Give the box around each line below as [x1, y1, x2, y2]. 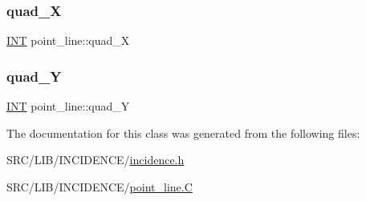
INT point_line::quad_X [6, 32, 130, 49]
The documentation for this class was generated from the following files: [6, 124, 360, 141]
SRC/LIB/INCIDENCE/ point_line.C [6, 178, 193, 195]
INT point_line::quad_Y [6, 98, 130, 115]
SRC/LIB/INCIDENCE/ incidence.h [6, 151, 185, 168]
